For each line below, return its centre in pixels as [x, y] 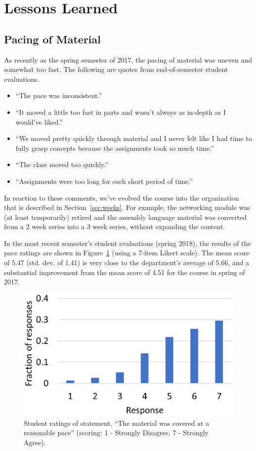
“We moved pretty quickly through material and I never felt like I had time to [134, 138]
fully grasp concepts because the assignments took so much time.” [115, 148]
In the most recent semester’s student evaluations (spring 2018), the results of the [128, 243]
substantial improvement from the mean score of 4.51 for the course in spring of [125, 272]
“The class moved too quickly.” [62, 164]
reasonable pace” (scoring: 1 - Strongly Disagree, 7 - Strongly [116, 433]
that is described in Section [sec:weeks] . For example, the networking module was [127, 207]
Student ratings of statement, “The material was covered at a [116, 423]
